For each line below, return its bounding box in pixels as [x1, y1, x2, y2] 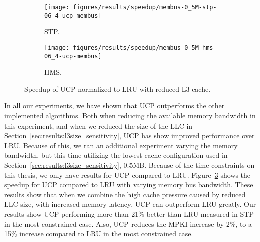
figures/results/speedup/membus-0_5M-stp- [73, 4, 217, 11]
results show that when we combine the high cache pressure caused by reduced [4, 189, 246, 199]
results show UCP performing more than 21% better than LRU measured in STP [4, 208, 254, 219]
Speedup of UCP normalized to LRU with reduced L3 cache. [24, 83, 211, 94]
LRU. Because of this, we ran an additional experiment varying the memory [4, 140, 238, 150]
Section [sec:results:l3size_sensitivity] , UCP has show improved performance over [4, 130, 255, 141]
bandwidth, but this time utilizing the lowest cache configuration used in [4, 150, 228, 160]
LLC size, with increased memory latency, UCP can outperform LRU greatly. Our [4, 199, 256, 209]
